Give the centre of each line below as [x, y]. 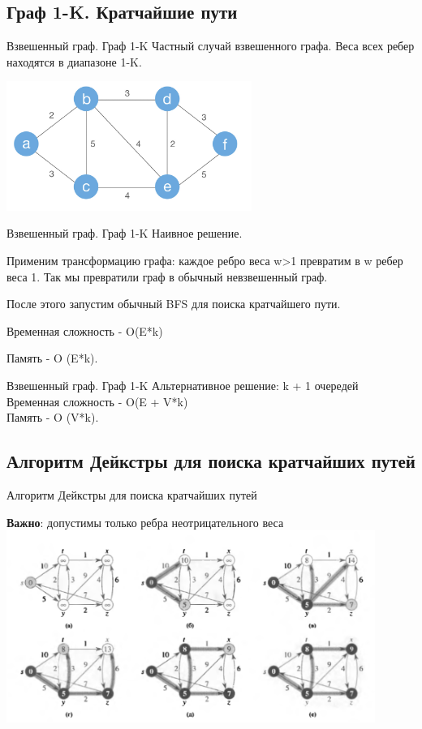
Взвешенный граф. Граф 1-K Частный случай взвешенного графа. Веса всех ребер [211, 46]
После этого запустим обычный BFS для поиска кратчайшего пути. [174, 304]
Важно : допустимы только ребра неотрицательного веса [145, 522]
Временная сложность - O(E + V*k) [97, 401]
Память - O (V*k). [53, 417]
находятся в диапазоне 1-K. [74, 61]
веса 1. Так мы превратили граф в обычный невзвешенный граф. [167, 276]
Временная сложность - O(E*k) [85, 330]
